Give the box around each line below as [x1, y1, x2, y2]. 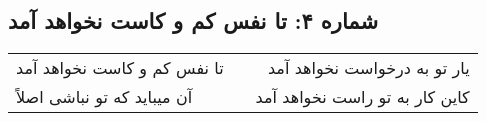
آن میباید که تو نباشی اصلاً [16, 85, 193, 109]
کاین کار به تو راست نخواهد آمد [255, 85, 470, 109]
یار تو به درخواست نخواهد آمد [267, 56, 470, 80]
